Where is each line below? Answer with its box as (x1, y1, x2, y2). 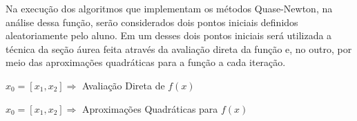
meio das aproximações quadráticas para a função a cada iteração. (6, 55, 286, 69)
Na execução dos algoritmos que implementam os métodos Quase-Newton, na (6, 1, 333, 15)
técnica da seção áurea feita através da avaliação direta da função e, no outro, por (6, 41, 352, 56)
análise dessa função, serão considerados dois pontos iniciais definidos (6, 14, 298, 29)
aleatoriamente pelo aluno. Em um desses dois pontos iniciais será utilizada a (6, 28, 332, 43)
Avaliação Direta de (82, 78, 165, 92)
